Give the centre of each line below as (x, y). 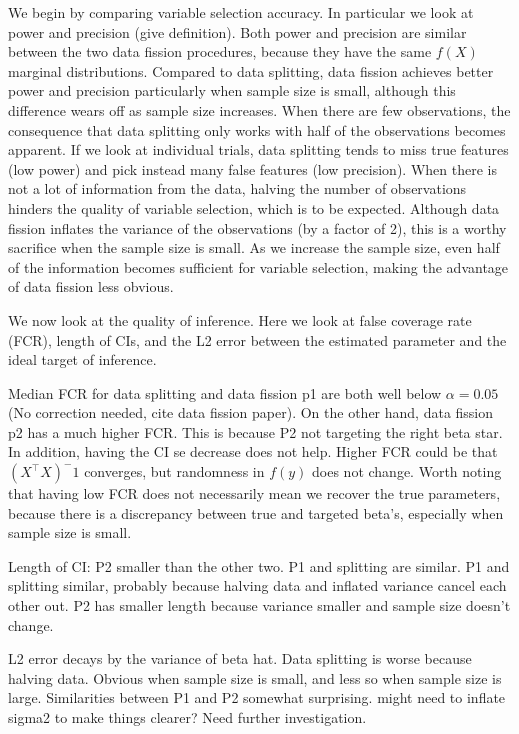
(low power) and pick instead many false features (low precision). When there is (252, 168)
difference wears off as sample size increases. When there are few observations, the (259, 109)
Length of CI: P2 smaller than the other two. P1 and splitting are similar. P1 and (259, 565)
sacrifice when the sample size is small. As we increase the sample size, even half (254, 247)
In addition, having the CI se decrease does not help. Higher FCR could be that (253, 451)
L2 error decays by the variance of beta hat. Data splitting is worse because (240, 658)
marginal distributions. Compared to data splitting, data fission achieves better (251, 70)
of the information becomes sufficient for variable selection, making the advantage (258, 266)
